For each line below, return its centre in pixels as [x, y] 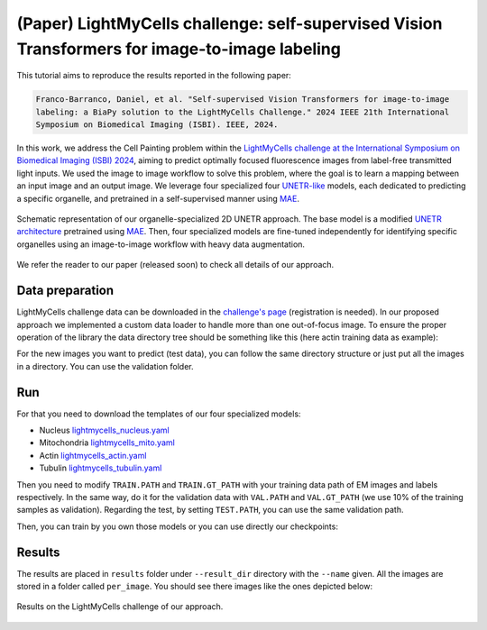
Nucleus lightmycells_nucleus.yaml [105, 430]
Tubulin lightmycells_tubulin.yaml [101, 468]
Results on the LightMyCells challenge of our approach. [120, 607]
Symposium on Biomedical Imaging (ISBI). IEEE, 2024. [157, 125]
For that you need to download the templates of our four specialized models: [159, 414]
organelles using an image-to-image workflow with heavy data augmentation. [161, 244]
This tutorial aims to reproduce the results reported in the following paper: [154, 76]
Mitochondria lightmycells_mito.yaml [107, 443]
